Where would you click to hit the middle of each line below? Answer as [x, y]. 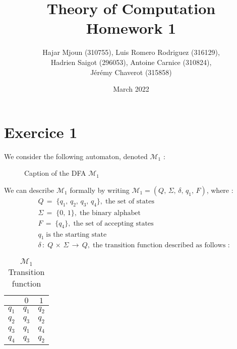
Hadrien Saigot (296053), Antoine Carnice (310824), [131, 62]
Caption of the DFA [55, 173]
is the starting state [76, 234]
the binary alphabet [110, 213]
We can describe [29, 190]
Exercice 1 [41, 132]
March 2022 [131, 89]
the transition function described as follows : [161, 246]
